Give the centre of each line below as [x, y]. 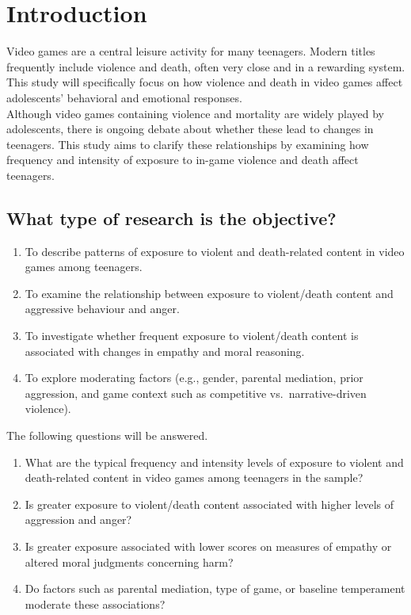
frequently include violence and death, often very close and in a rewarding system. [206, 66]
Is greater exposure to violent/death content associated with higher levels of [209, 504]
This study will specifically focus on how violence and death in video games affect [205, 82]
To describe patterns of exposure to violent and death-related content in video [215, 251]
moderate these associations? [95, 604]
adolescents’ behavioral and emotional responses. [124, 97]
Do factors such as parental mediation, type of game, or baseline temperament [215, 588]
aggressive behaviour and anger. [102, 309]
